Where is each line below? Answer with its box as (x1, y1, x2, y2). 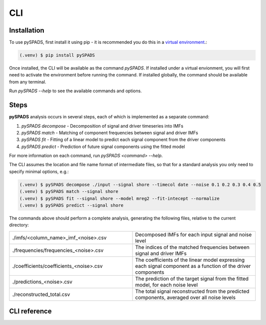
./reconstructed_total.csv (12, 291, 70, 298)
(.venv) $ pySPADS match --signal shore (19, 189, 118, 194)
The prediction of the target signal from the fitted (135, 275, 249, 282)
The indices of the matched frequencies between (135, 244, 250, 251)
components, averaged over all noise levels (135, 294, 236, 301)
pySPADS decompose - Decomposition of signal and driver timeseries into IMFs (21, 123, 184, 129)
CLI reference (9, 307, 52, 316)
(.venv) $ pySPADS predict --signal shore (19, 203, 124, 208)
